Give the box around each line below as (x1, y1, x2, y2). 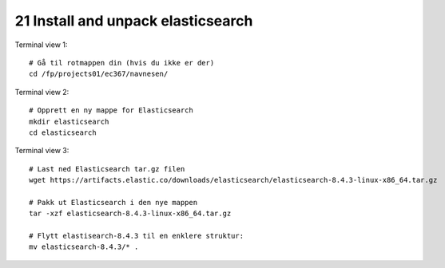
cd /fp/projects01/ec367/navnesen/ (29, 69, 169, 79)
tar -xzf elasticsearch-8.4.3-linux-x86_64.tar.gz (29, 209, 232, 219)
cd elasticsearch (29, 128, 97, 137)
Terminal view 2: (14, 87, 70, 97)
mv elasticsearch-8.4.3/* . (29, 242, 139, 251)
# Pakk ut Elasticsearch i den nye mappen (29, 198, 198, 207)
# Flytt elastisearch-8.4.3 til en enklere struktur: (29, 231, 244, 241)
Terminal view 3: (14, 146, 70, 156)
